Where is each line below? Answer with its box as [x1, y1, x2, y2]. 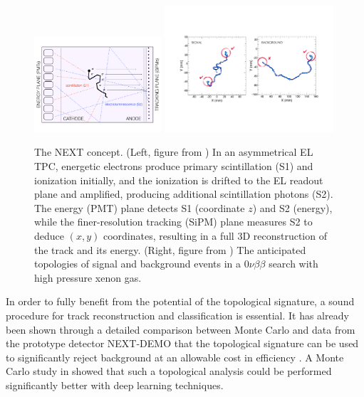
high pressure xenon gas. [34, 270, 142, 285]
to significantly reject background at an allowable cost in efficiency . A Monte [6, 349, 344, 364]
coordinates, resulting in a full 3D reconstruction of [103, 228, 327, 243]
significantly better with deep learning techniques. [6, 377, 224, 392]
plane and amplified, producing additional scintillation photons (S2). [34, 186, 333, 201]
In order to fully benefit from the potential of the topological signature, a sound [6, 294, 355, 309]
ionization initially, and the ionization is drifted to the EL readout [34, 172, 323, 187]
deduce [34, 228, 64, 243]
